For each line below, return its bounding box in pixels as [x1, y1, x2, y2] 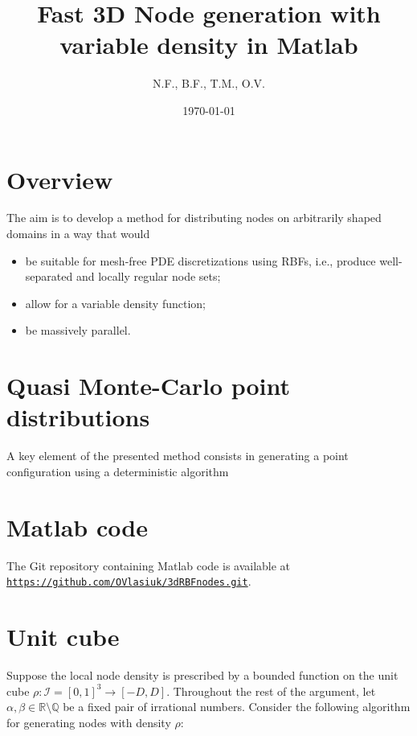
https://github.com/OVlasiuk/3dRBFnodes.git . [6, 573, 251, 590]
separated [25, 268, 73, 285]
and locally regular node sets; [76, 268, 221, 285]
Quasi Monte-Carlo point [6, 369, 291, 402]
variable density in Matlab [59, 28, 358, 61]
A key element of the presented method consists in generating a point [6, 447, 349, 464]
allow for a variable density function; [25, 294, 206, 311]
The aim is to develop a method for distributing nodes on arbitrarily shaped [6, 209, 382, 226]
